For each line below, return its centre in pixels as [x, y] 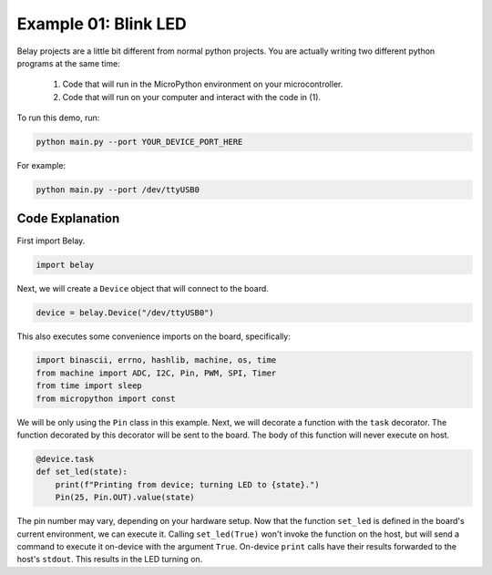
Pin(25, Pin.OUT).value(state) [125, 498]
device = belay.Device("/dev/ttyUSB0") [125, 313]
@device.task [65, 459]
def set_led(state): [82, 472]
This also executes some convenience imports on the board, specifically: [154, 336]
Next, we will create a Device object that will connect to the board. [143, 288]
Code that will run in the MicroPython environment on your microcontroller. [203, 84]
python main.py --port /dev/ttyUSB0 [118, 190]
